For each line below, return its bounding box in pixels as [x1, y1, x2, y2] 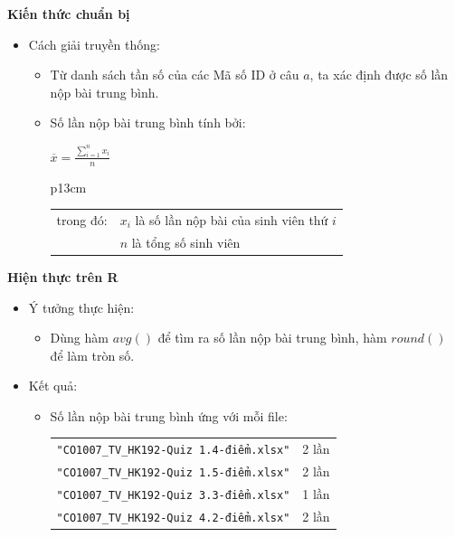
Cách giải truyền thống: [28, 34, 160, 53]
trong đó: [56, 210, 108, 229]
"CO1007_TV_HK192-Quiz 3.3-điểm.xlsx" [56, 489, 290, 503]
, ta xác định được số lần [309, 65, 449, 84]
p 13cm [50, 177, 87, 196]
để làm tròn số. [50, 345, 135, 364]
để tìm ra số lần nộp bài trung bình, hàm [157, 328, 387, 347]
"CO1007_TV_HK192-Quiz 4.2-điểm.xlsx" [56, 511, 290, 524]
